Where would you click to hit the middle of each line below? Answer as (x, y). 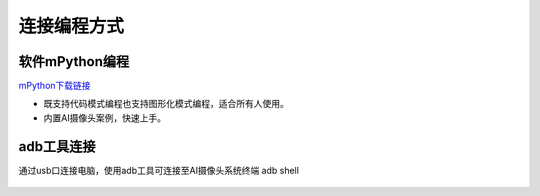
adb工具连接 (57, 146)
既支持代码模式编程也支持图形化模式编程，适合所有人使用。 (166, 104)
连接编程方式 (71, 26)
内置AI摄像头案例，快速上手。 (105, 117)
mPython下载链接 (54, 86)
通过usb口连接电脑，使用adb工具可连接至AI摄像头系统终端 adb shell (159, 170)
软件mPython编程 (74, 61)
